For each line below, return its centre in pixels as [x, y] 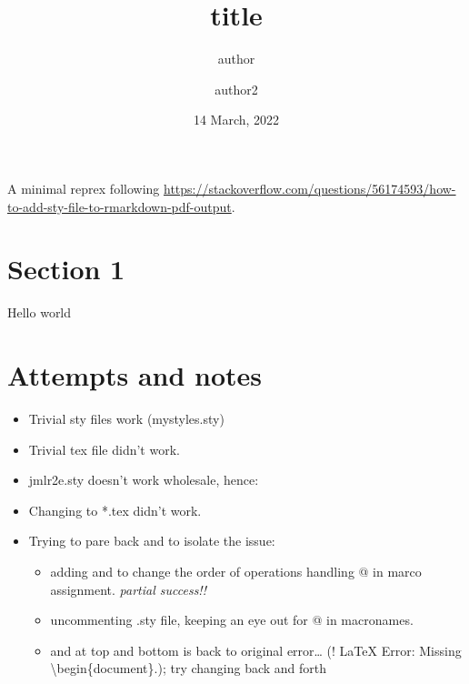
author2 [236, 89]
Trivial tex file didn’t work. [104, 449]
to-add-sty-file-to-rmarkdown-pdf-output [120, 206]
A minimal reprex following [84, 188]
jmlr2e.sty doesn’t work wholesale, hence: [144, 480]
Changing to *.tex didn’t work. [115, 510]
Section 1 [66, 269]
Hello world [40, 312]
